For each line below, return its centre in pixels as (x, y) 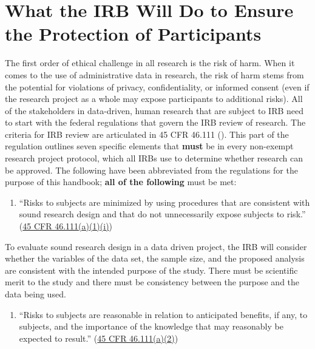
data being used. (36, 294)
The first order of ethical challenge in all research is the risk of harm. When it (150, 63)
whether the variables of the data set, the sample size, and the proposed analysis (155, 258)
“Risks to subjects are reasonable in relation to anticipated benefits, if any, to (163, 314)
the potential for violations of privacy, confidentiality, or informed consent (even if (157, 86)
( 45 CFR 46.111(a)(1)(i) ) (66, 226)
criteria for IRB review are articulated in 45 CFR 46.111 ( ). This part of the (147, 134)
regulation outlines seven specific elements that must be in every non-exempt (149, 146)
